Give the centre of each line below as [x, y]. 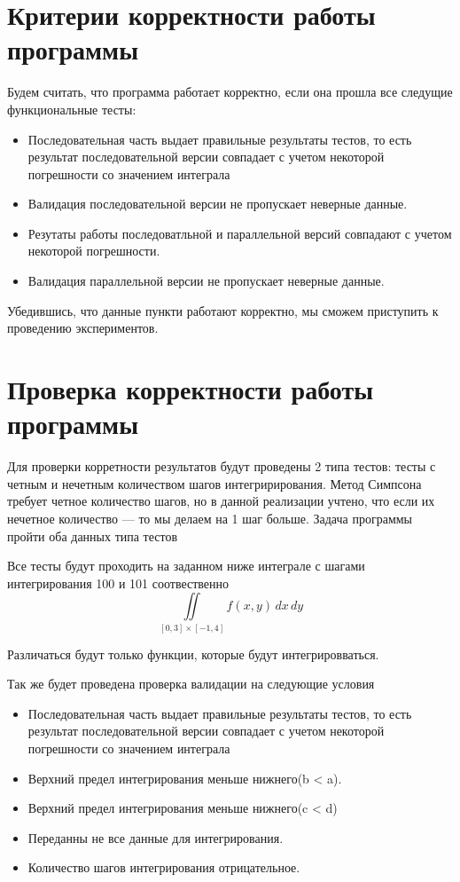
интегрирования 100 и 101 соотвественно [118, 583]
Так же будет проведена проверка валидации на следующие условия [191, 684]
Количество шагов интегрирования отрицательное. [164, 867]
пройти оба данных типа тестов [93, 535]
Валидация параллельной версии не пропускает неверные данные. [206, 281]
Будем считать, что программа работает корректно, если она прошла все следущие [230, 92]
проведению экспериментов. [83, 328]
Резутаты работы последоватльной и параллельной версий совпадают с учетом [240, 233]
